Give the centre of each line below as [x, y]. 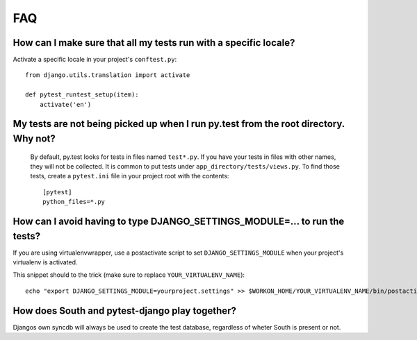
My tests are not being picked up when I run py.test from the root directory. [179, 124]
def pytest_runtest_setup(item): [82, 95]
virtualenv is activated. [45, 262]
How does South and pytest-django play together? [124, 311]
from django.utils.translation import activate [108, 75]
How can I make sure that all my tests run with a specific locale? [154, 43]
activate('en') [65, 104]
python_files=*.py [74, 202]
